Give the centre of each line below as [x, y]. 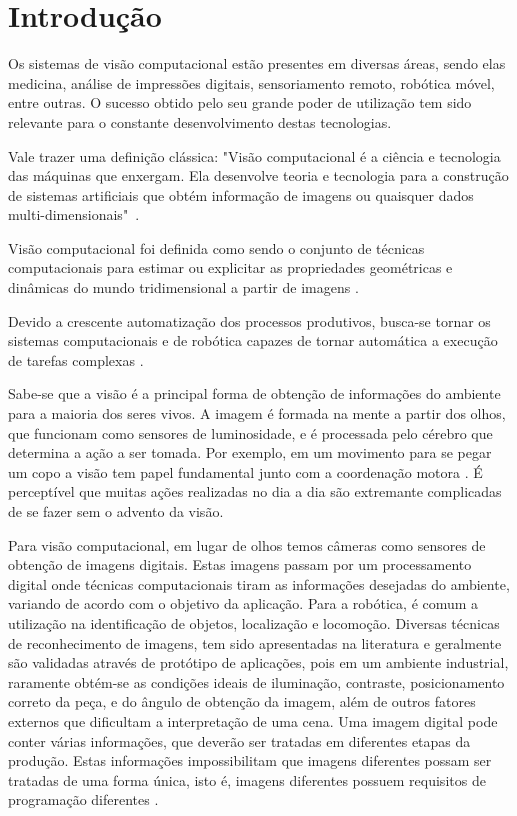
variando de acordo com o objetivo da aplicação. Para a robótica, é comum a [243, 603]
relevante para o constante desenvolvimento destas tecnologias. [200, 121]
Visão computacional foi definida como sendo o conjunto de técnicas [216, 247]
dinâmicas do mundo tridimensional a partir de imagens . [183, 287]
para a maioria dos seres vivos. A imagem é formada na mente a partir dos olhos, [257, 413]
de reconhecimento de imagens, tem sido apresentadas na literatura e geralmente [255, 642]
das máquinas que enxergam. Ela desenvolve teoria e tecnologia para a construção [258, 175]
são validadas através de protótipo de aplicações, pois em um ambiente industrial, [258, 662]
